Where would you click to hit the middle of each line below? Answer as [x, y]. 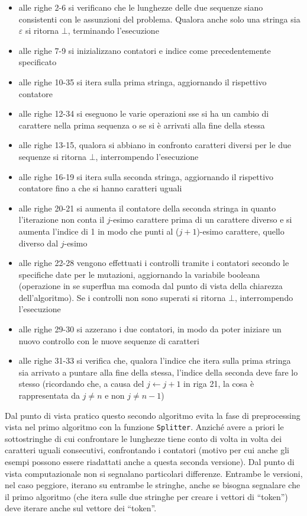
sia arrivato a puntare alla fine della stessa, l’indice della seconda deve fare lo [158, 372]
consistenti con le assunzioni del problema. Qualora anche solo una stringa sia [159, 19]
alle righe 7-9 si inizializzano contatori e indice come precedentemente [145, 50]
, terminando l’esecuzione [113, 31]
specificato [38, 62]
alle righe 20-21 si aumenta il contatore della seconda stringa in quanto [147, 208]
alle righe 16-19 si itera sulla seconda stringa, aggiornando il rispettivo [146, 176]
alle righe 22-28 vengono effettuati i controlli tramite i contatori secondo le [154, 263]
